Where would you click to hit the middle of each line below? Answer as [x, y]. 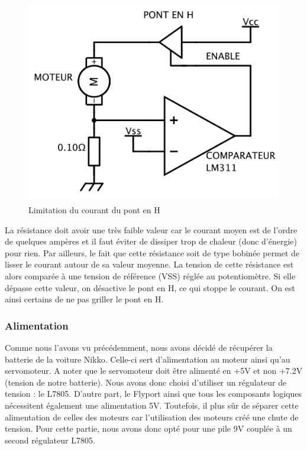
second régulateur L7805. [50, 440]
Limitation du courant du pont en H [94, 210]
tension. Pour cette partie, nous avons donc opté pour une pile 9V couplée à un [148, 428]
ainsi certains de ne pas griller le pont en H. [84, 299]
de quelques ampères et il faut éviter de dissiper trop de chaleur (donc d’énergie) [151, 241]
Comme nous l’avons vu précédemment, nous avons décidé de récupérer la [139, 347]
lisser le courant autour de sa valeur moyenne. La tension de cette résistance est [149, 264]
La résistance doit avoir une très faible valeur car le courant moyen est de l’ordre [151, 229]
